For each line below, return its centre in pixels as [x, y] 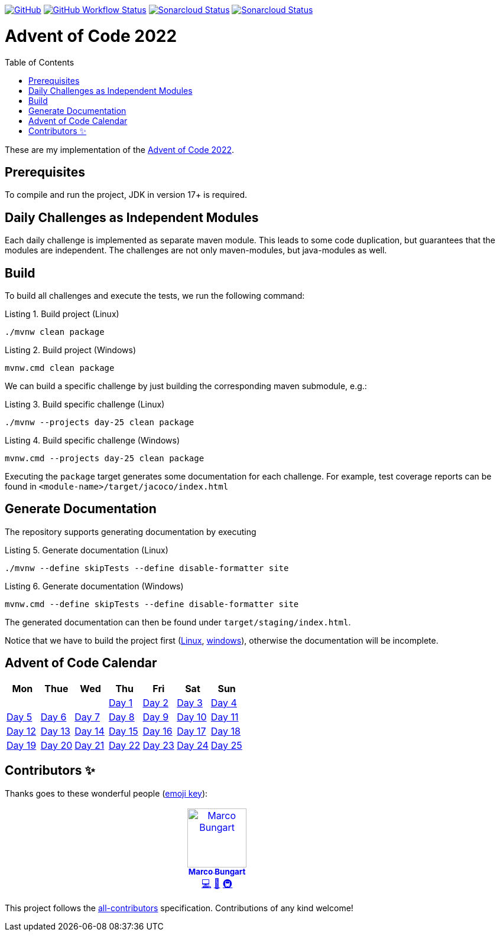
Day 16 [158, 731]
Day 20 [56, 745]
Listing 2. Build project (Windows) [71, 350]
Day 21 [90, 745]
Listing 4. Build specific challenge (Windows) [92, 441]
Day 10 [192, 717]
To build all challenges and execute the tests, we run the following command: [155, 296]
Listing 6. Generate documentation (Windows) [94, 586]
